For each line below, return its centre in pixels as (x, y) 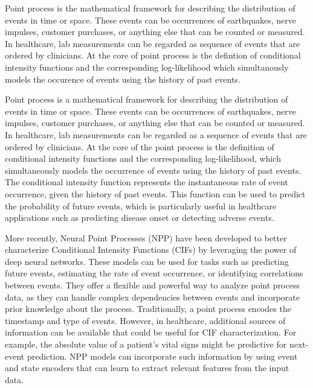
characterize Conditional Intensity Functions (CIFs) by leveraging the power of (151, 250)
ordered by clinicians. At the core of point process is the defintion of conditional (153, 55)
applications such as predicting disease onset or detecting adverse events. (140, 218)
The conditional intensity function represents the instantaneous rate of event (147, 182)
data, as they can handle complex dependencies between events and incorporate (152, 297)
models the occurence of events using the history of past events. (123, 79)
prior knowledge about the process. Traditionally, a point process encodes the (148, 309)
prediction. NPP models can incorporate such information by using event (162, 356)
